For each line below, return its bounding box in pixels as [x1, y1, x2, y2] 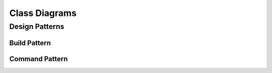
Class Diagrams [9, 7, 77, 18]
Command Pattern [9, 54, 68, 63]
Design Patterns [9, 22, 64, 31]
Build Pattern [9, 38, 51, 47]
